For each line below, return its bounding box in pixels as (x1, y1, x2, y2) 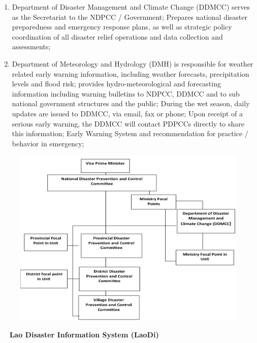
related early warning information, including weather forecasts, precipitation (12, 68, 249, 79)
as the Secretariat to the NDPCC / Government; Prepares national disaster (12, 11, 247, 22)
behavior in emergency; (12, 138, 84, 148)
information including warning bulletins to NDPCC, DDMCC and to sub (12, 88, 240, 99)
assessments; (12, 41, 51, 52)
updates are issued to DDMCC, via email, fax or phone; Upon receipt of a (12, 108, 243, 118)
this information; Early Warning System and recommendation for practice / (12, 128, 248, 139)
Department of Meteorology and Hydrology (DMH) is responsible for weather (12, 58, 253, 69)
